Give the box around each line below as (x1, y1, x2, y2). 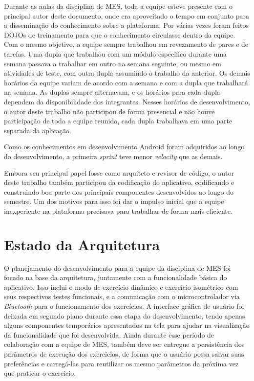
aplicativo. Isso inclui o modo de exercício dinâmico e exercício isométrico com (4, 281, 238, 292)
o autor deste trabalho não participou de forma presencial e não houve (4, 106, 215, 116)
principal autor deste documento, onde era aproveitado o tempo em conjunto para (4, 10, 249, 20)
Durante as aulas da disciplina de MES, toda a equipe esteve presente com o (4, 1, 233, 11)
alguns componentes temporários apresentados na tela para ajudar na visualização (4, 320, 250, 330)
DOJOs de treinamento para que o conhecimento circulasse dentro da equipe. (4, 29, 235, 40)
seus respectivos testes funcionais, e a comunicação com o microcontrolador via (4, 291, 240, 301)
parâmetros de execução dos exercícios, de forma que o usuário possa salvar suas (4, 348, 244, 359)
